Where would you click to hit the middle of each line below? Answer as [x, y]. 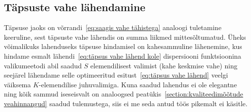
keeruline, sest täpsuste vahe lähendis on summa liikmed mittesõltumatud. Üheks [125, 37]
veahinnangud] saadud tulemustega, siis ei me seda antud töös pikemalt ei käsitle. [126, 103]
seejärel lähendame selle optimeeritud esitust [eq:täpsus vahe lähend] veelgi [116, 75]
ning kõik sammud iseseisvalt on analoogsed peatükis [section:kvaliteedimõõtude [124, 94]
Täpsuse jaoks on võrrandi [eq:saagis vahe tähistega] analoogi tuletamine [113, 27]
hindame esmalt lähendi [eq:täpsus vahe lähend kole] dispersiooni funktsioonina [123, 56]
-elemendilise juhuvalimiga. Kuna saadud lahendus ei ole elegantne [138, 84]
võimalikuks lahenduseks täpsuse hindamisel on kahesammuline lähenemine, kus [123, 46]
